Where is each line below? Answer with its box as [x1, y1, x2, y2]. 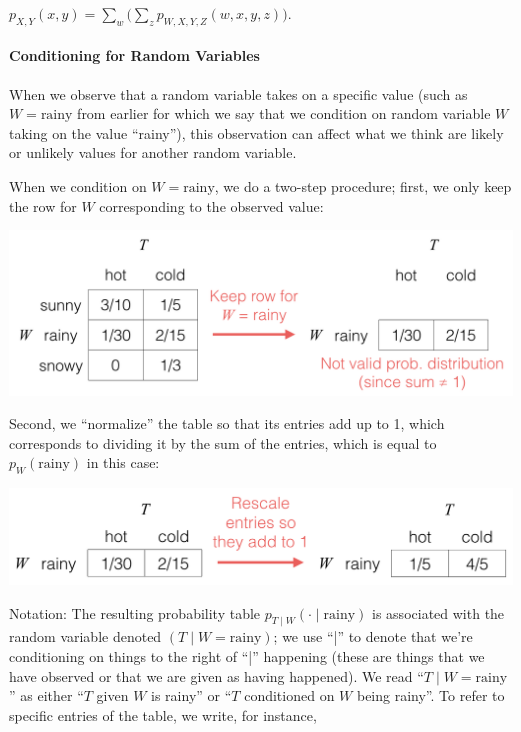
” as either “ [9, 685, 84, 706]
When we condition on [9, 175, 147, 196]
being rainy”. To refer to [356, 685, 505, 706]
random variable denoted [9, 626, 162, 647]
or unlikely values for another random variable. [9, 142, 297, 163]
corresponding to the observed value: [99, 195, 324, 216]
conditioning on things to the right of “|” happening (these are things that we [9, 646, 485, 667]
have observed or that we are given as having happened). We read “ [9, 665, 424, 686]
